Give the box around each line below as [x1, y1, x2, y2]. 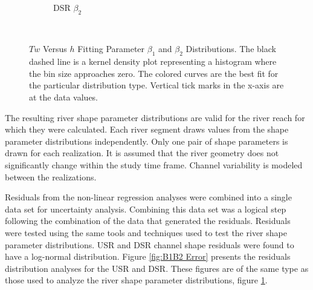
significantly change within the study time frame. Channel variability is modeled [5, 158, 303, 171]
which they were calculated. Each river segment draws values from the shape [5, 123, 289, 136]
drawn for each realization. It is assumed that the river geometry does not [5, 147, 279, 159]
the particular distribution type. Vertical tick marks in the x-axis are [29, 79, 284, 91]
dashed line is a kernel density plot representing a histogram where [29, 55, 277, 68]
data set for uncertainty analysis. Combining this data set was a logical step [5, 202, 286, 215]
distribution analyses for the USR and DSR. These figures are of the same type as [5, 262, 309, 274]
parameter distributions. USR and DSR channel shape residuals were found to [5, 238, 294, 251]
